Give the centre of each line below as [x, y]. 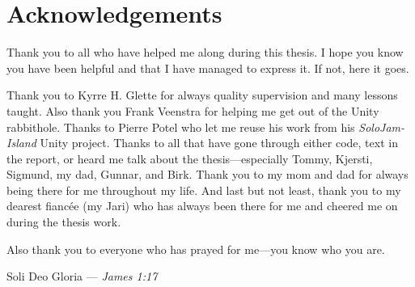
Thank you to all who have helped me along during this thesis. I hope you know [205, 52]
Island [21, 143]
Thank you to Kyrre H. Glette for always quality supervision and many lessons [202, 95]
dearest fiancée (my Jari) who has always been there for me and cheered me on [202, 206]
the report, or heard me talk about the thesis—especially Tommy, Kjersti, [190, 158]
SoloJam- [382, 127]
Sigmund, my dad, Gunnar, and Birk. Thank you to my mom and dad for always [207, 174]
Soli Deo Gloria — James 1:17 [82, 276]
